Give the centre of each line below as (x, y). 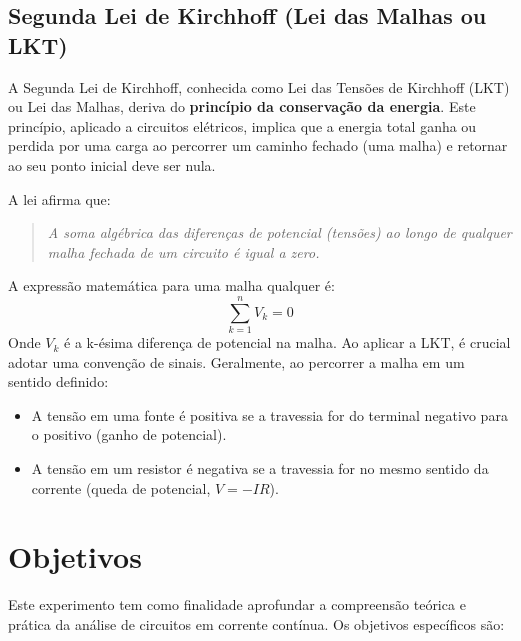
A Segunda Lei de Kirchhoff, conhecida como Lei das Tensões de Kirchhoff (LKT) (259, 86)
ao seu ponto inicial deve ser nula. (112, 164)
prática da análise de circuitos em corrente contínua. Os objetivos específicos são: (256, 623)
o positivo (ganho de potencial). (129, 434)
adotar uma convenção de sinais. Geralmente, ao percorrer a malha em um (236, 361)
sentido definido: (58, 381)
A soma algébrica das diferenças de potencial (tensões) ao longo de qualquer (279, 232)
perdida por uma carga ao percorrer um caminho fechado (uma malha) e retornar (258, 145)
